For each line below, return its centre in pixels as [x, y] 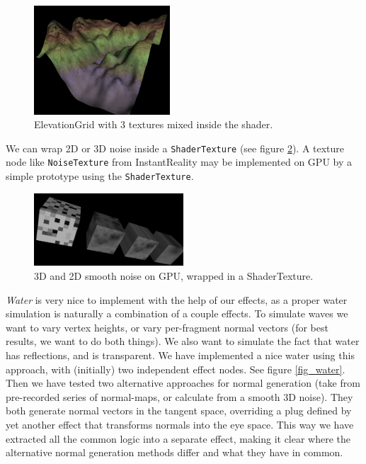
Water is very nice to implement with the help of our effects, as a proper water [177, 299]
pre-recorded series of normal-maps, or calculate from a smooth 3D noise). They [179, 396]
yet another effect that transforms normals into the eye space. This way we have [180, 424]
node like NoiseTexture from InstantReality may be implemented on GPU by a [179, 162]
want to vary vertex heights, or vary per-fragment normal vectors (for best [167, 327]
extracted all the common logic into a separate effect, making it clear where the [178, 438]
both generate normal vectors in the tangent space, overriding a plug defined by [179, 411]
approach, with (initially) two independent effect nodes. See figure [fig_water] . [176, 369]
